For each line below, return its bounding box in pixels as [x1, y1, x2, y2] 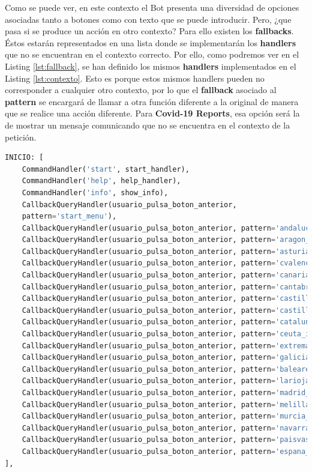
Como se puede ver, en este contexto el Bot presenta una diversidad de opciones [5, 1, 299, 13]
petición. [5, 130, 37, 143]
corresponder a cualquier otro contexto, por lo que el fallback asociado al [5, 83, 277, 96]
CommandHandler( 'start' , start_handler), [22, 165, 190, 174]
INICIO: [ [5, 153, 44, 162]
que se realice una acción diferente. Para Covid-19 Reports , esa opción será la [5, 107, 300, 120]
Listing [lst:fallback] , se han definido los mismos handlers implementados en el [5, 59, 296, 72]
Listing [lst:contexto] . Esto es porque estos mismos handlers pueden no [5, 71, 265, 84]
